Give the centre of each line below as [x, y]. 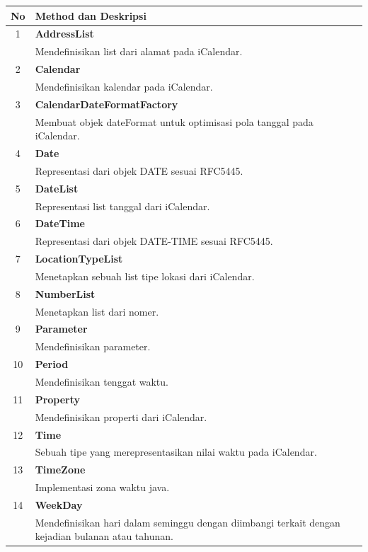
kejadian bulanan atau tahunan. [104, 536]
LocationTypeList [79, 259]
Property [58, 399]
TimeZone [60, 470]
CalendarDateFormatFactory [107, 104]
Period [52, 364]
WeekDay [59, 504]
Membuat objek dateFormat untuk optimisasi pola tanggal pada [174, 121]
